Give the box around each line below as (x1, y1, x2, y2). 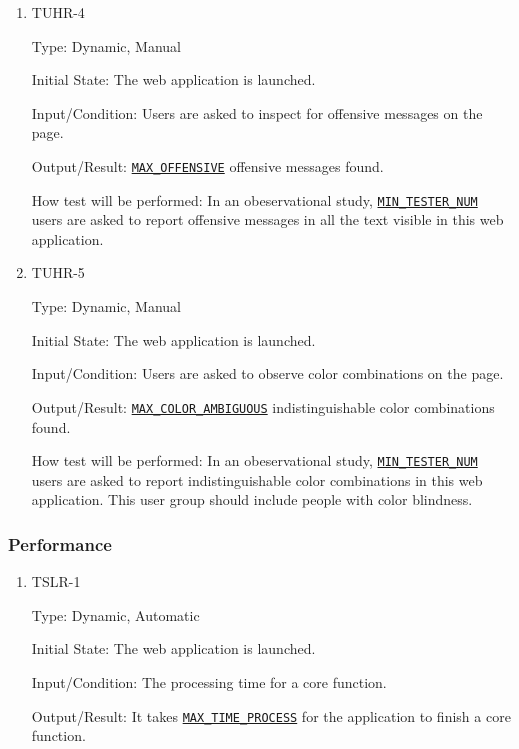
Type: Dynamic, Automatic (31, 604, 200, 625)
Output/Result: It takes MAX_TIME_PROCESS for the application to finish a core (31, 705, 511, 726)
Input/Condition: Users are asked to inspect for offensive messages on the (31, 102, 483, 123)
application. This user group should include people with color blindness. (31, 489, 473, 510)
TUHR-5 (31, 262, 85, 283)
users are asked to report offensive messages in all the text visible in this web (31, 209, 504, 230)
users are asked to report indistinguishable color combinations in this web (31, 469, 483, 490)
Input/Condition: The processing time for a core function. (31, 671, 387, 692)
